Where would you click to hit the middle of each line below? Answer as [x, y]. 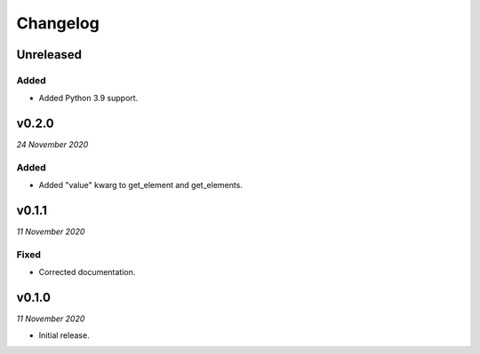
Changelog [58, 23]
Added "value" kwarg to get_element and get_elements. [141, 185]
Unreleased [49, 55]
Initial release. [64, 335]
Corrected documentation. [87, 272]
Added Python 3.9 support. [88, 98]
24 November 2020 [52, 145]
